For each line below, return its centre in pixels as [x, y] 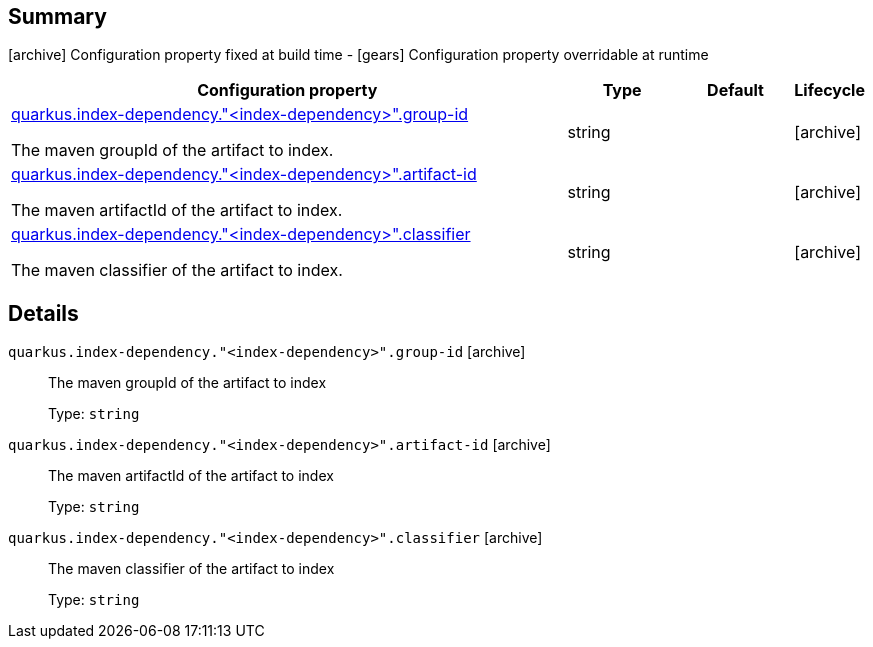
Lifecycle [829, 90]
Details [43, 313]
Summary [57, 16]
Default [735, 90]
